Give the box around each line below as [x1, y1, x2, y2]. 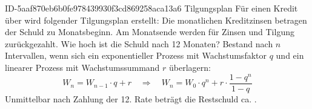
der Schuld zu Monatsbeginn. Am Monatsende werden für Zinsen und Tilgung [5, 25, 294, 38]
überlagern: [169, 61, 211, 73]
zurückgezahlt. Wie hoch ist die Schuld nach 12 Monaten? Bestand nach [5, 37, 273, 50]
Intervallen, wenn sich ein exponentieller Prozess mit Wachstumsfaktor [5, 49, 267, 62]
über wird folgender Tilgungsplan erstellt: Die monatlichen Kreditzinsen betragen [5, 13, 307, 26]
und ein [276, 49, 304, 62]
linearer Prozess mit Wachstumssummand [5, 61, 160, 73]
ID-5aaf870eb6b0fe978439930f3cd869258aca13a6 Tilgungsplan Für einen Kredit [5, 2, 298, 14]
